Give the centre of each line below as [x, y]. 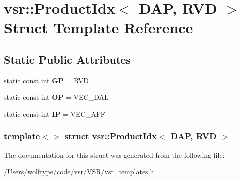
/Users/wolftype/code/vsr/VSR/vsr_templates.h [79, 171]
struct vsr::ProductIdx [111, 136]
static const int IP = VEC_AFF [55, 113]
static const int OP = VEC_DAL [56, 97]
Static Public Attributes [67, 59]
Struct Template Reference [99, 28]
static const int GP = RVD [47, 80]
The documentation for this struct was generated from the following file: [114, 154]
